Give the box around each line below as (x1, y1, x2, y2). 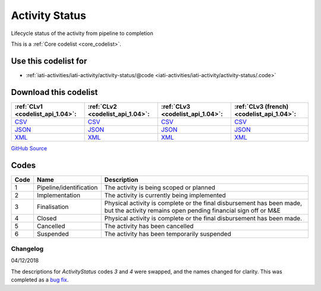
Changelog (11, 245, 44, 253)
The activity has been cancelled (104, 222, 194, 230)
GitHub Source (11, 144, 48, 151)
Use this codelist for (11, 56, 87, 66)
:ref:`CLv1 (14, 102, 43, 110)
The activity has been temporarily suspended (104, 229, 231, 238)
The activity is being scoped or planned (104, 183, 215, 191)
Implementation (36, 191, 81, 199)
